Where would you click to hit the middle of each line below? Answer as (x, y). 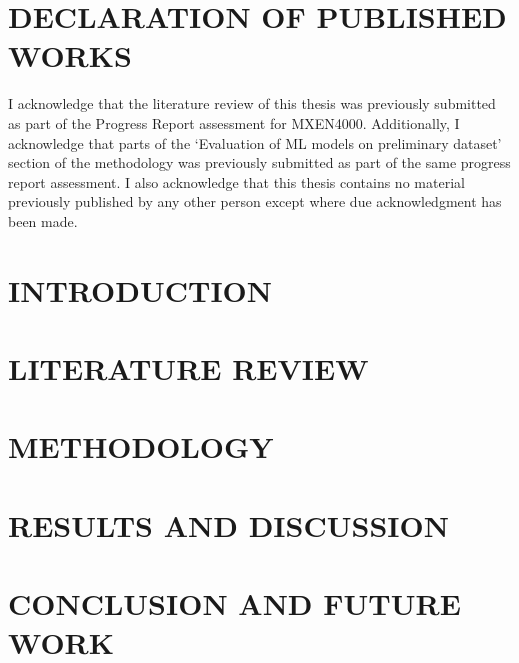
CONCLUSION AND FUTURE (234, 603)
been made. (43, 220)
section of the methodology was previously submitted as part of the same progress (259, 162)
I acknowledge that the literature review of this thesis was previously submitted (252, 103)
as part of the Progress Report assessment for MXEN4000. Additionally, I (234, 122)
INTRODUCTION (140, 289)
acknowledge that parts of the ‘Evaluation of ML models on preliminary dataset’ (255, 142)
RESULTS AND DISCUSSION (228, 524)
